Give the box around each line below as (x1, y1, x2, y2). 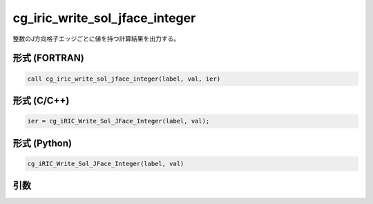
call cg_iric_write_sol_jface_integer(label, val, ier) (27, 74, 221, 83)
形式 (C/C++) (12, 94, 70, 106)
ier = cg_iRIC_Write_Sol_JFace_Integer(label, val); (27, 117, 210, 125)
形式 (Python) (12, 137, 73, 149)
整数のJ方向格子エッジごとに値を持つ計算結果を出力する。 (12, 34, 180, 43)
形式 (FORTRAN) (12, 52, 84, 64)
